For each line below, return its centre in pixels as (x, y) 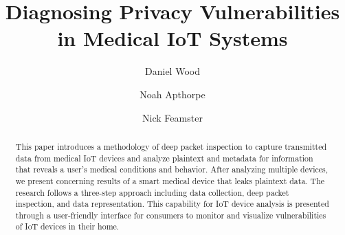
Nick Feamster (172, 117)
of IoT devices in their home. (67, 226)
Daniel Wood (172, 71)
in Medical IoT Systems (172, 38)
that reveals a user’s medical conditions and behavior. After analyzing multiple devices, (172, 169)
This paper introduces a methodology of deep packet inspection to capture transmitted (171, 146)
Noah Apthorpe (172, 94)
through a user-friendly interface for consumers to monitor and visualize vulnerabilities (171, 215)
